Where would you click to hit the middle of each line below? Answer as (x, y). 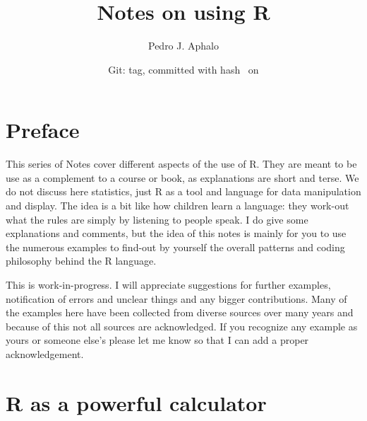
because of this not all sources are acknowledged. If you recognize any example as (182, 326)
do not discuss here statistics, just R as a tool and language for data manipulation (183, 191)
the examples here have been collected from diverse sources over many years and (180, 312)
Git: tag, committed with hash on (183, 69)
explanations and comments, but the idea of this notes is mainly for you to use (176, 233)
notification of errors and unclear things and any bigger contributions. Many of (176, 298)
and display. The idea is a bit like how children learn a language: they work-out (178, 206)
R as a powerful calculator (136, 402)
